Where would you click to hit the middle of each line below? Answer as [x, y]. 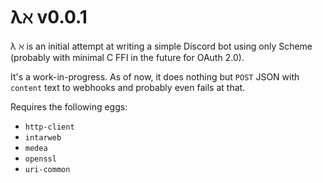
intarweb [43, 137]
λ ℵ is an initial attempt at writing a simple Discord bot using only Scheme [161, 46]
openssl [40, 159]
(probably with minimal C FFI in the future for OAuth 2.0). [127, 57]
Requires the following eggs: [69, 106]
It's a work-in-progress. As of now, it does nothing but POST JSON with [155, 76]
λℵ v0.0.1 [49, 17]
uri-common [47, 169]
